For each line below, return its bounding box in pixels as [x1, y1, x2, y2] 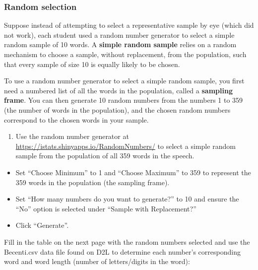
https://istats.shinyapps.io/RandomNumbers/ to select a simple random [15, 140, 236, 151]
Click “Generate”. [15, 220, 69, 230]
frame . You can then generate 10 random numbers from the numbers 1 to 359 [4, 95, 243, 105]
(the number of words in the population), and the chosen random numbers [4, 104, 231, 115]
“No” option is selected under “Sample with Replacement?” [15, 203, 196, 213]
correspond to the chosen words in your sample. [4, 114, 149, 125]
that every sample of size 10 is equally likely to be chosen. [4, 59, 180, 69]
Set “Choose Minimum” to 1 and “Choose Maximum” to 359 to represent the [15, 167, 251, 177]
